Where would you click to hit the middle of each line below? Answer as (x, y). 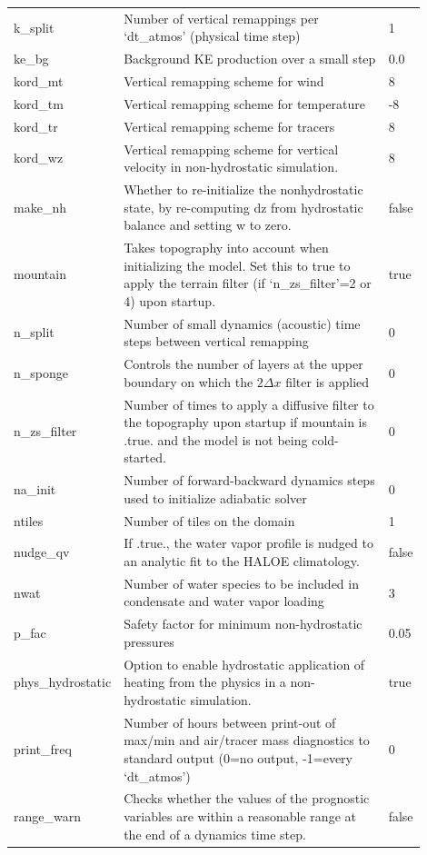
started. (145, 457)
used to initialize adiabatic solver (215, 497)
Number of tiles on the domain (209, 520)
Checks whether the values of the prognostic (247, 798)
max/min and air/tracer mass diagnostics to (247, 740)
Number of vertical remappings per (221, 18)
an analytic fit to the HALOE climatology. (242, 561)
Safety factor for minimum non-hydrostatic (243, 624)
